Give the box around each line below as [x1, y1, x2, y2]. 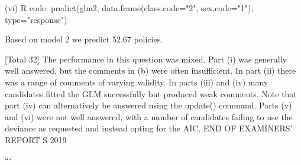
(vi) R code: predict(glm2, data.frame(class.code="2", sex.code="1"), [5, 2, 254, 14]
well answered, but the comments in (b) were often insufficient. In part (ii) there [5, 64, 296, 77]
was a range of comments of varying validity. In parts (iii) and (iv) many [5, 75, 268, 88]
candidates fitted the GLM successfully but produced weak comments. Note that [5, 87, 297, 100]
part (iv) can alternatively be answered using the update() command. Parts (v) [5, 99, 292, 111]
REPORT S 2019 [5, 133, 67, 146]
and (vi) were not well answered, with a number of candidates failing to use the [5, 110, 293, 123]
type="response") [5, 13, 67, 25]
